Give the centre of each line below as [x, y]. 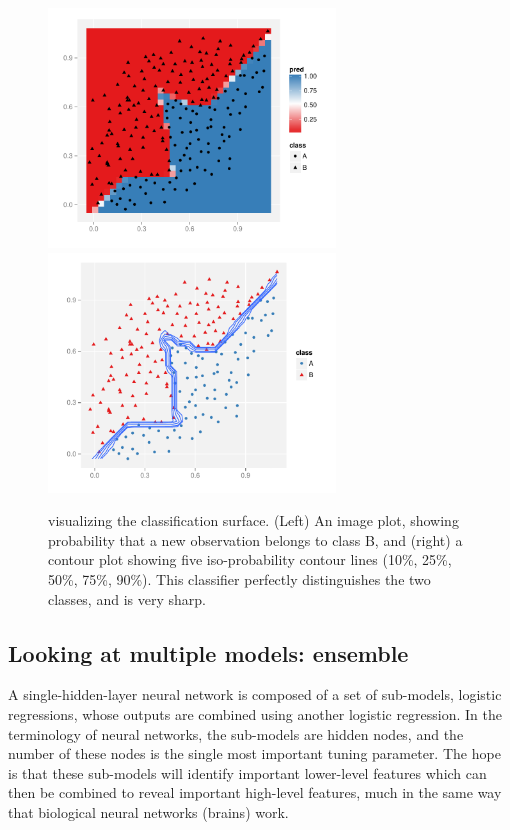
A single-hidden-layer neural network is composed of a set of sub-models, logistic [255, 694]
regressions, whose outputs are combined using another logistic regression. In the [255, 713]
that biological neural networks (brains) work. [148, 811]
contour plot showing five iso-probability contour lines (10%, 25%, [250, 559]
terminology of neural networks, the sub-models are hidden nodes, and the [236, 733]
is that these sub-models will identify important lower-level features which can [247, 772]
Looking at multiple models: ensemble [208, 652]
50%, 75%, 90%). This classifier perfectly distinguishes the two [239, 578]
